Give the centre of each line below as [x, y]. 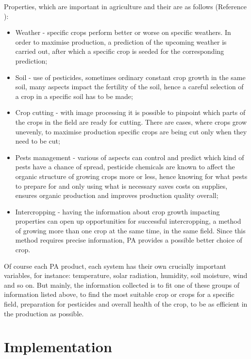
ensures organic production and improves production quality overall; [117, 195]
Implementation [58, 347]
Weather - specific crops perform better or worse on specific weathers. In [123, 32]
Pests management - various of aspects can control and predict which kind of [130, 157]
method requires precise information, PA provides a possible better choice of [129, 240]
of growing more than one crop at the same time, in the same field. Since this [130, 230]
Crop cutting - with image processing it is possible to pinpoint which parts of [130, 112]
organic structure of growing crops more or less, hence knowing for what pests [131, 176]
